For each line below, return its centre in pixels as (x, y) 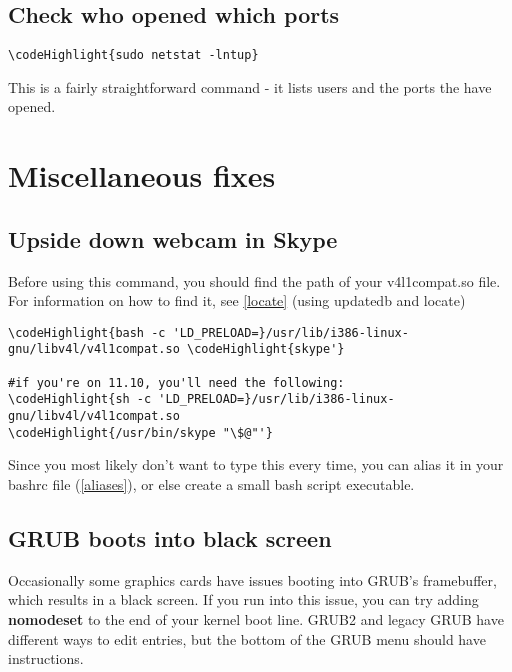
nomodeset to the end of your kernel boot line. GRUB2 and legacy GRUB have (256, 618)
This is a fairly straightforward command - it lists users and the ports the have (250, 86)
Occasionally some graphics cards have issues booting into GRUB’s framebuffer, (252, 579)
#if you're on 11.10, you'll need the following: (176, 382)
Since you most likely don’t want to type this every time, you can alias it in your (256, 464)
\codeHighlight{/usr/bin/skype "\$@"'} (140, 432)
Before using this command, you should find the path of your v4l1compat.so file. (254, 280)
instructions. (46, 658)
